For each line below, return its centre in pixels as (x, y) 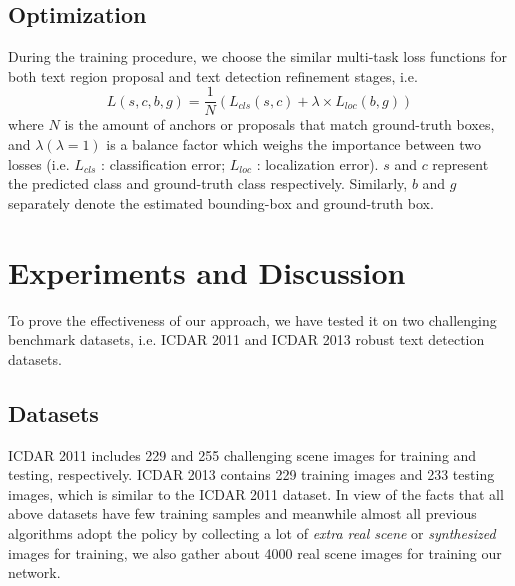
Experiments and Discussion (207, 271)
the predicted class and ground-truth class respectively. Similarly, (208, 183)
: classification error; (163, 163)
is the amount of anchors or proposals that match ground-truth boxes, (279, 124)
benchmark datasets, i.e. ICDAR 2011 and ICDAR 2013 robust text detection (246, 339)
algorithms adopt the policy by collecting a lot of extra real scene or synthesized (252, 532)
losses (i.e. (39, 163)
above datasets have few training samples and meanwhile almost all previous (242, 513)
